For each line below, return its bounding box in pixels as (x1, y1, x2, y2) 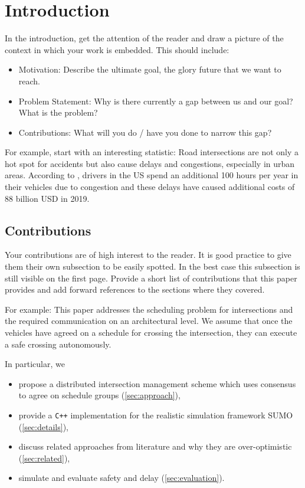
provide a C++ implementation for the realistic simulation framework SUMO (18, 408, 293, 421)
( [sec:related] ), (18, 451, 70, 464)
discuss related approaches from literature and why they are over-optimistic (18, 440, 292, 453)
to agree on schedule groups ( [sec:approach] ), (18, 389, 181, 401)
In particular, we (5, 358, 65, 370)
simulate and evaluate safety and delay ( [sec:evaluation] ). (18, 471, 225, 484)
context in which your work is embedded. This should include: (5, 43, 229, 55)
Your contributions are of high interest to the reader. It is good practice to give (5, 248, 291, 261)
